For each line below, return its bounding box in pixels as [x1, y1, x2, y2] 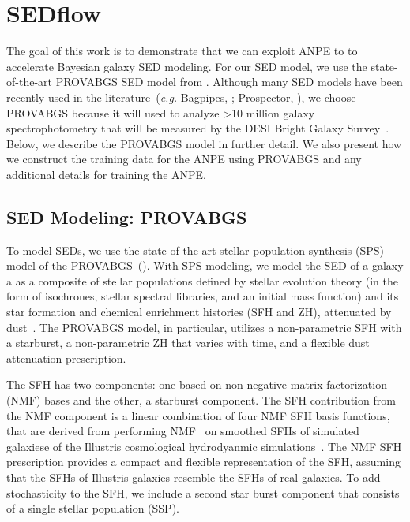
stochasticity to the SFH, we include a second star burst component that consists [6, 484, 400, 501]
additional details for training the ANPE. [6, 166, 206, 182]
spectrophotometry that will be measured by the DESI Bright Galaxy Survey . [6, 120, 389, 136]
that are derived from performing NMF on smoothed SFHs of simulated [6, 423, 359, 439]
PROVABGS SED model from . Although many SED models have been [55, 73, 403, 90]
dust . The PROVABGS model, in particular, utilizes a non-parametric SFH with [6, 319, 402, 335]
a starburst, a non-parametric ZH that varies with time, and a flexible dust [6, 334, 370, 351]
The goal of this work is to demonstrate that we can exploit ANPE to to [6, 43, 358, 59]
